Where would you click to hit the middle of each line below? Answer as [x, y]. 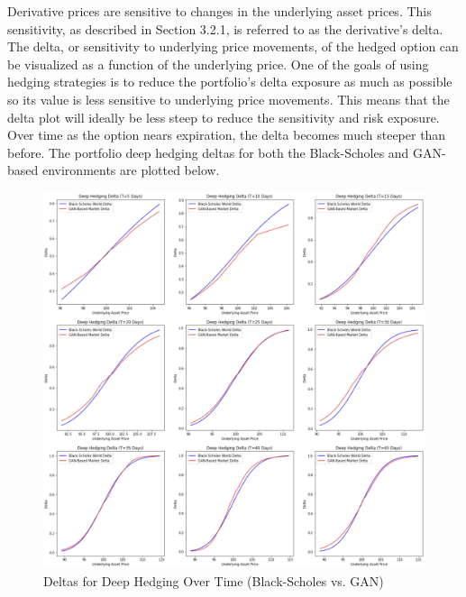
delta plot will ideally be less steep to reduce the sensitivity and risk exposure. [224, 117]
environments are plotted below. [131, 170]
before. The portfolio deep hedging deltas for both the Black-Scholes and [208, 152]
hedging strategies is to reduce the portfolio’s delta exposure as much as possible [230, 82]
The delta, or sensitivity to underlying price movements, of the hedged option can [233, 46]
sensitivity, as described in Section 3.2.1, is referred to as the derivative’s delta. [225, 28]
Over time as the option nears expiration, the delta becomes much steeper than [227, 135]
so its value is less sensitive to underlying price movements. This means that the [228, 99]
